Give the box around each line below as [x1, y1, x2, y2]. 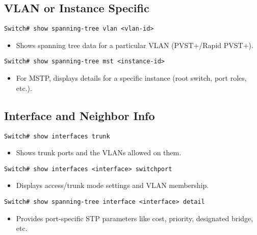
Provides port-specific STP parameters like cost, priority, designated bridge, [16, 213, 253, 223]
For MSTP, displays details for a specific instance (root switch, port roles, [16, 73, 247, 83]
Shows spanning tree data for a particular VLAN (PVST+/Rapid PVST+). [16, 39, 253, 50]
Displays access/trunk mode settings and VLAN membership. [16, 180, 209, 191]
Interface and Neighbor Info [4, 107, 155, 123]
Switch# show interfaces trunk [4, 132, 110, 140]
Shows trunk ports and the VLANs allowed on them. [16, 147, 182, 158]
